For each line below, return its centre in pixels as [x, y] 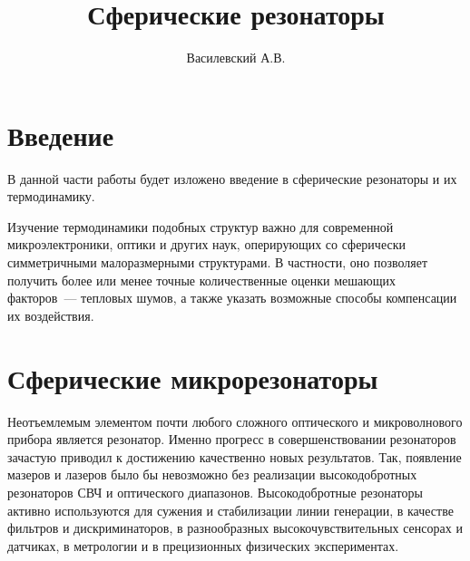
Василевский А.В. [236, 58]
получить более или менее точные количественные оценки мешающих [201, 280]
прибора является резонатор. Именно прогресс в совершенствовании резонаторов [232, 439]
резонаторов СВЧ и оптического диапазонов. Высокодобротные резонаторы [215, 492]
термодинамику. [51, 196]
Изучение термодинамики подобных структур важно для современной [201, 226]
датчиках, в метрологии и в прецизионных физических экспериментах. [203, 545]
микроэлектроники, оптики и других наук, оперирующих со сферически [206, 244]
